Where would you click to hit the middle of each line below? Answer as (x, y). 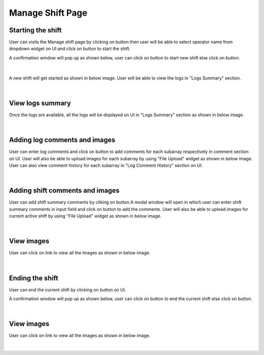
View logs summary (40, 103)
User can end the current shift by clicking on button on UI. (67, 290)
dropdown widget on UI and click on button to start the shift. (70, 49)
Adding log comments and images (62, 140)
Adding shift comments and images (64, 190)
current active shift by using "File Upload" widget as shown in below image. (85, 216)
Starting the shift (35, 30)
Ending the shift (34, 278)
